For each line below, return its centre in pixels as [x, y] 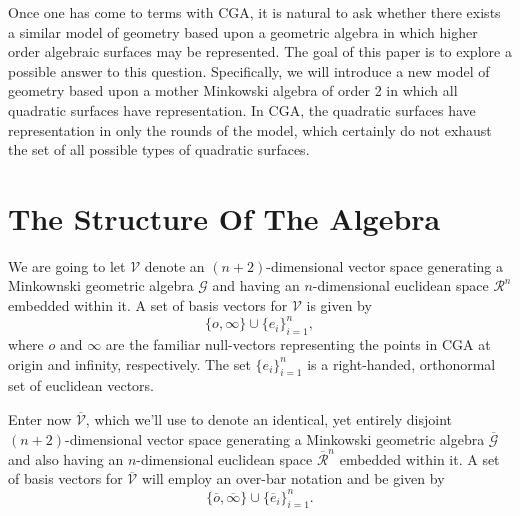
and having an [256, 285]
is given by [339, 305]
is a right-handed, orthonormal [401, 363]
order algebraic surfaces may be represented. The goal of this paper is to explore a [260, 51]
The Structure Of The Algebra [224, 217]
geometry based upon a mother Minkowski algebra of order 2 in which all [233, 90]
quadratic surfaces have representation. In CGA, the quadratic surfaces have [242, 109]
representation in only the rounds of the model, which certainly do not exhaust [250, 129]
